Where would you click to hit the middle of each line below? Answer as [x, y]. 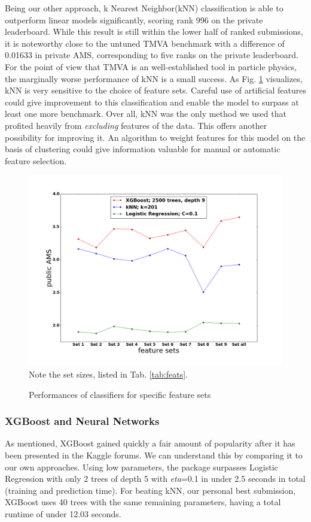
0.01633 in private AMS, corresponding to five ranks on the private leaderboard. [152, 55]
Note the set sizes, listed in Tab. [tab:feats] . [108, 374]
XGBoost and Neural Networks [82, 421]
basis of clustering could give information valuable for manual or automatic [143, 149]
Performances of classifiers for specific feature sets [120, 394]
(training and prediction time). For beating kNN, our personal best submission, [150, 490]
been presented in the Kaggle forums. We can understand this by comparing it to [154, 455]
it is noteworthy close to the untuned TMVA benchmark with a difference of [145, 43]
